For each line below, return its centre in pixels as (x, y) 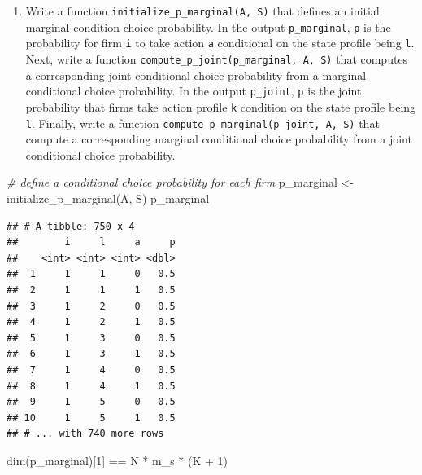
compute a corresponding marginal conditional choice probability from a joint (219, 139)
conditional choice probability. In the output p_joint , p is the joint (194, 91)
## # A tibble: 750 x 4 (71, 226)
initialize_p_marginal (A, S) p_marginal (108, 198)
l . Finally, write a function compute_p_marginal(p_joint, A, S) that (202, 123)
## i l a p (91, 242)
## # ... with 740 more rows (85, 434)
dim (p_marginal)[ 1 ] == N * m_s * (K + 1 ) (117, 460)
